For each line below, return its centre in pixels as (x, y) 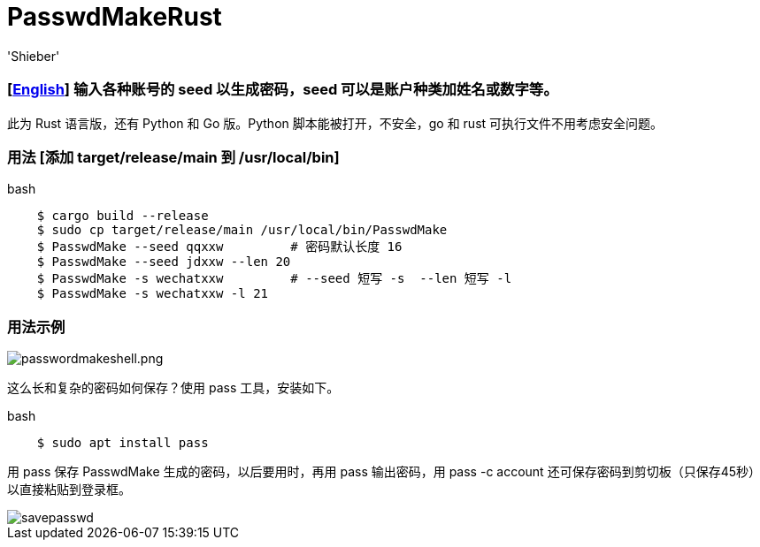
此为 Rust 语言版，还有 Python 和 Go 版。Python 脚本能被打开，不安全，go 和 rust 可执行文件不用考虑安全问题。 (335, 123)
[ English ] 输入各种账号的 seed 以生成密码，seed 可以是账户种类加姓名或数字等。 (283, 90)
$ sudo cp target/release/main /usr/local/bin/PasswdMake (242, 230)
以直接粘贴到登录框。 (69, 489)
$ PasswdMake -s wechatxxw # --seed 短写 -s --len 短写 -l (274, 279)
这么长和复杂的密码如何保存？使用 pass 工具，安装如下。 (173, 387)
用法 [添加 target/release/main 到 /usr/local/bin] (173, 157)
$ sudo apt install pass (123, 443)
